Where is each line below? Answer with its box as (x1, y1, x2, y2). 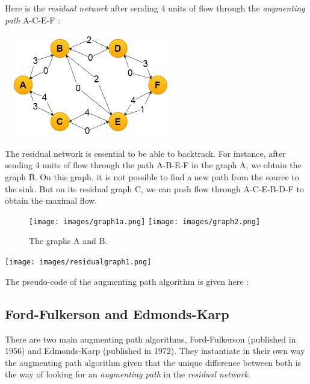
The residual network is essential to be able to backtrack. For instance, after (5, 147, 286, 159)
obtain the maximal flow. (5, 194, 98, 207)
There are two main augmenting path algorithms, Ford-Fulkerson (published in (5, 332, 296, 345)
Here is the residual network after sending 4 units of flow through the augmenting (5, 2, 305, 14)
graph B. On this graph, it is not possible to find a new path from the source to (5, 171, 299, 183)
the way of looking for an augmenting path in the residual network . (5, 368, 250, 380)
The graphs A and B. (29, 234, 108, 247)
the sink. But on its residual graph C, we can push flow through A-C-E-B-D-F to (5, 182, 304, 195)
